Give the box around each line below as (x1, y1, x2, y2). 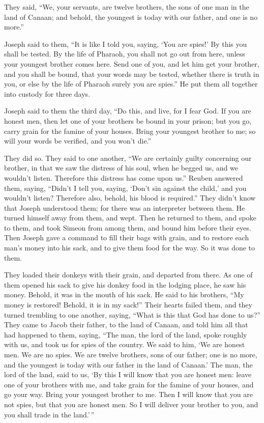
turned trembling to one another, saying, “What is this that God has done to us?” (4, 309, 260, 320)
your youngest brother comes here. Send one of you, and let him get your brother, (4, 58, 259, 69)
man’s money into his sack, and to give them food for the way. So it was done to (4, 242, 255, 253)
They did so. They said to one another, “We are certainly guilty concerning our (4, 152, 252, 163)
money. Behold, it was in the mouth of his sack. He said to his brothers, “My (4, 289, 244, 300)
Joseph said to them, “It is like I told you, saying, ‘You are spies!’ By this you (4, 38, 247, 49)
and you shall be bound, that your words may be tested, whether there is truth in (4, 68, 259, 79)
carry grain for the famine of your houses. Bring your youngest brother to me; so (4, 125, 256, 136)
